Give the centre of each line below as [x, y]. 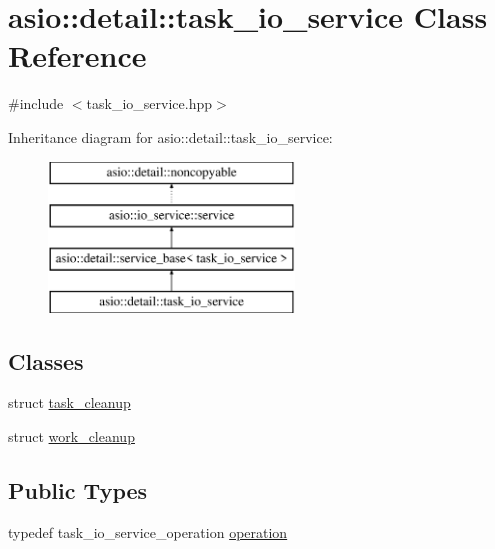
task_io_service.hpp [149, 103]
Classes [46, 360]
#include [36, 103]
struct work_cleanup [71, 436]
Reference [77, 55]
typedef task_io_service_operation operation [148, 531]
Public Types [78, 490]
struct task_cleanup [69, 402]
